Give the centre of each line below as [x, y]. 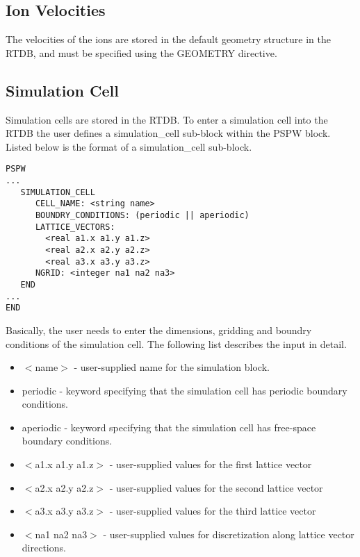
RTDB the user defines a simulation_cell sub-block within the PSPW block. [168, 133]
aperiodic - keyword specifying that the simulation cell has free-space [169, 427]
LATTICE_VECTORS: [75, 227]
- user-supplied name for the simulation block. [172, 367]
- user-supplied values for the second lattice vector [216, 487]
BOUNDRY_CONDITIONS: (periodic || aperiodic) [142, 215]
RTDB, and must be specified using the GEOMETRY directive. [141, 52]
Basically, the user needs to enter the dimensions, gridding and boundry [159, 330]
